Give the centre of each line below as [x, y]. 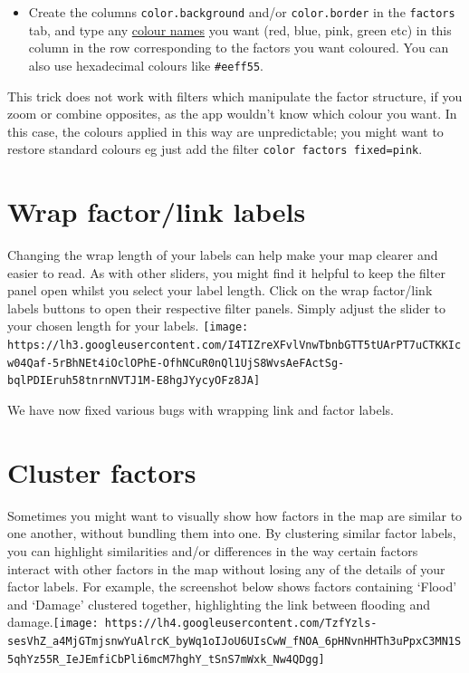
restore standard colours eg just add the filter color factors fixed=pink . [215, 149]
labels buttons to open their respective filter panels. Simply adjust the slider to [227, 308]
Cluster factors [102, 471]
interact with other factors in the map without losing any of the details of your [226, 568]
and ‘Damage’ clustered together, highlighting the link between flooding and [219, 604]
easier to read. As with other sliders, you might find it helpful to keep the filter [226, 272]
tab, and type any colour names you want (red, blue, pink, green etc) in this [240, 29]
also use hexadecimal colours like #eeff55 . [146, 65]
